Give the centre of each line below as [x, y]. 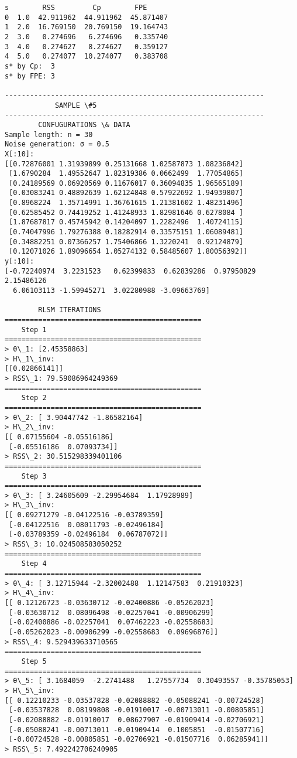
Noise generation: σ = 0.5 [57, 144]
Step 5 [34, 661]
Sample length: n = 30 [49, 134]
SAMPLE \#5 [76, 105]
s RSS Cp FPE [76, 8]
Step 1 [34, 330]
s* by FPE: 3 [30, 76]
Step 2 [34, 398]
